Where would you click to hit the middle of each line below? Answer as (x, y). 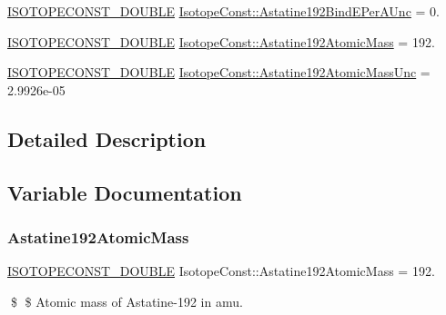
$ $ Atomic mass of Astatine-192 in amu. (127, 301)
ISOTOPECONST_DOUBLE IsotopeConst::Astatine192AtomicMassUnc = (219, 72)
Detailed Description (107, 138)
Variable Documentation (125, 192)
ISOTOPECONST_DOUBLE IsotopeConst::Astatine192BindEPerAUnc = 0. (223, 11)
